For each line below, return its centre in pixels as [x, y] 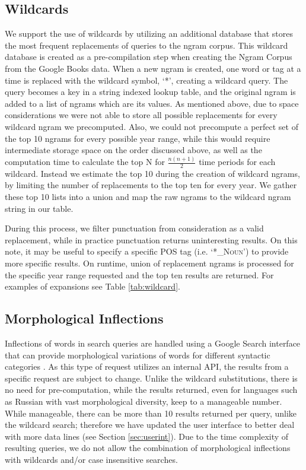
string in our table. [39, 208]
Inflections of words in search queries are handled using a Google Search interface [153, 343]
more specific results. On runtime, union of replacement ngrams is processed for [149, 263]
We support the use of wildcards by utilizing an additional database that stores [149, 34]
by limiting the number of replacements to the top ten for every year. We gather [151, 185]
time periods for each [237, 162]
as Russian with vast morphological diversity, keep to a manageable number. [144, 401]
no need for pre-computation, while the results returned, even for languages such [151, 390]
